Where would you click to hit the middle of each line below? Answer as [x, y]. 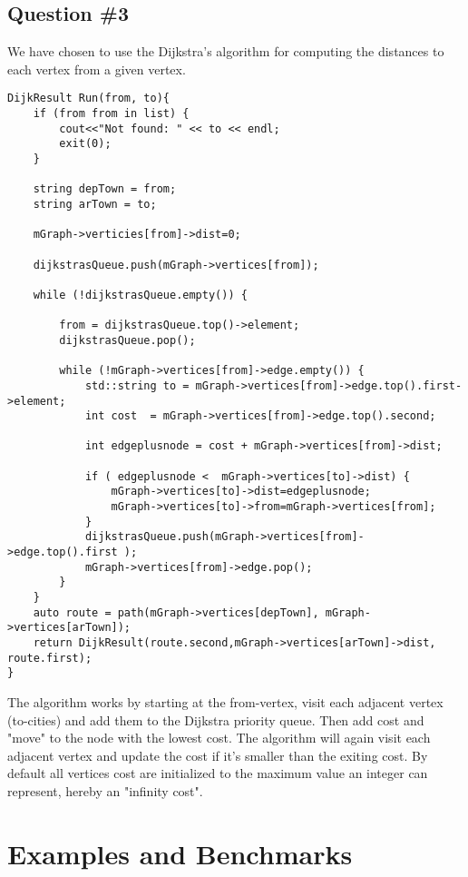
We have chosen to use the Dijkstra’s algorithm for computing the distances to [226, 51]
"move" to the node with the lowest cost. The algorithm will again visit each [219, 738]
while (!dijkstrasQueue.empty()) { [140, 295]
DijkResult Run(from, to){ [88, 99]
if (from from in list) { [111, 114]
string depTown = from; [105, 189]
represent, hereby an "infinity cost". [105, 790]
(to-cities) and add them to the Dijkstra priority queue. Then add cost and [216, 719]
